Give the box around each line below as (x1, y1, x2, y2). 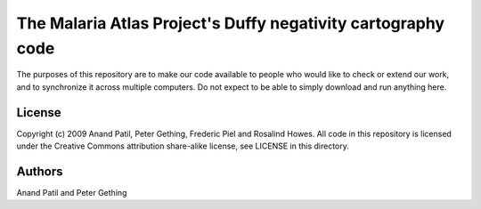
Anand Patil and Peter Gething (16, 187, 127, 197)
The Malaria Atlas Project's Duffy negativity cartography (16, 13, 445, 33)
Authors (16, 164, 63, 179)
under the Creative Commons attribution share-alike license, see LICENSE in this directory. (16, 141, 349, 151)
